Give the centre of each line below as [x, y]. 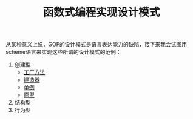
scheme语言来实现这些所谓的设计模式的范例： [64, 52]
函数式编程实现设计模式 [101, 12]
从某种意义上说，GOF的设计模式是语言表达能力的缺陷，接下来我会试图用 [96, 44]
